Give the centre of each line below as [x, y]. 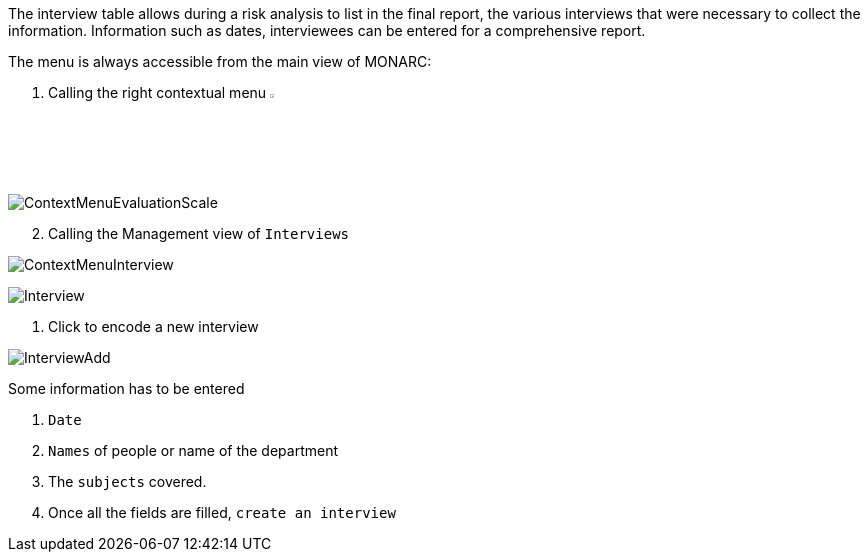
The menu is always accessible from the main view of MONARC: [220, 61]
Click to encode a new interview [153, 327]
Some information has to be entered [126, 389]
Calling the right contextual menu [157, 92]
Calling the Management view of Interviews [198, 234]
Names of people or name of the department [193, 451]
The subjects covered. [127, 482]
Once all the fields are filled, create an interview [222, 513]
